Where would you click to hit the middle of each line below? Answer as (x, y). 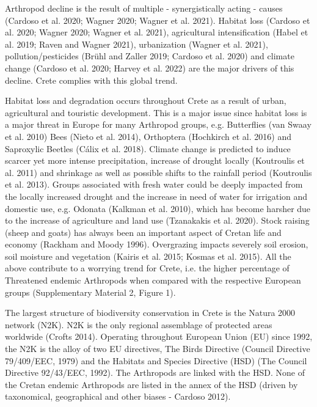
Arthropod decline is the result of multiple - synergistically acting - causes (144, 8)
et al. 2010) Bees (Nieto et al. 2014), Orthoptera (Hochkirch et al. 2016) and (148, 136)
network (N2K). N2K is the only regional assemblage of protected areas (139, 324)
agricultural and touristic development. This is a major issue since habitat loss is (156, 112)
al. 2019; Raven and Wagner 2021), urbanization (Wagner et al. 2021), (137, 44)
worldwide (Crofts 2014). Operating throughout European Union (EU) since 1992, (159, 336)
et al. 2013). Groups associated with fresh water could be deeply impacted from (154, 184)
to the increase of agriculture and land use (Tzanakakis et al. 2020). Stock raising (157, 220)
